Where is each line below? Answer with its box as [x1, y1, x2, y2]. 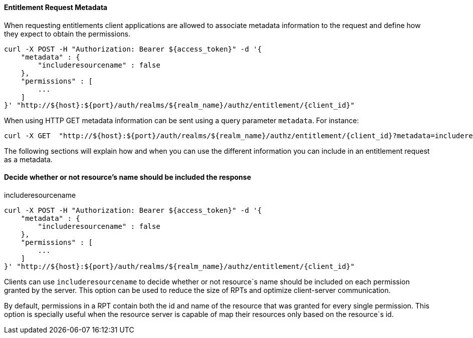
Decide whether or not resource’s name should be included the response [4, 173, 252, 182]
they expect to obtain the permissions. [4, 29, 131, 38]
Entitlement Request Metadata [4, 3, 108, 12]
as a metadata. [4, 155, 53, 164]
